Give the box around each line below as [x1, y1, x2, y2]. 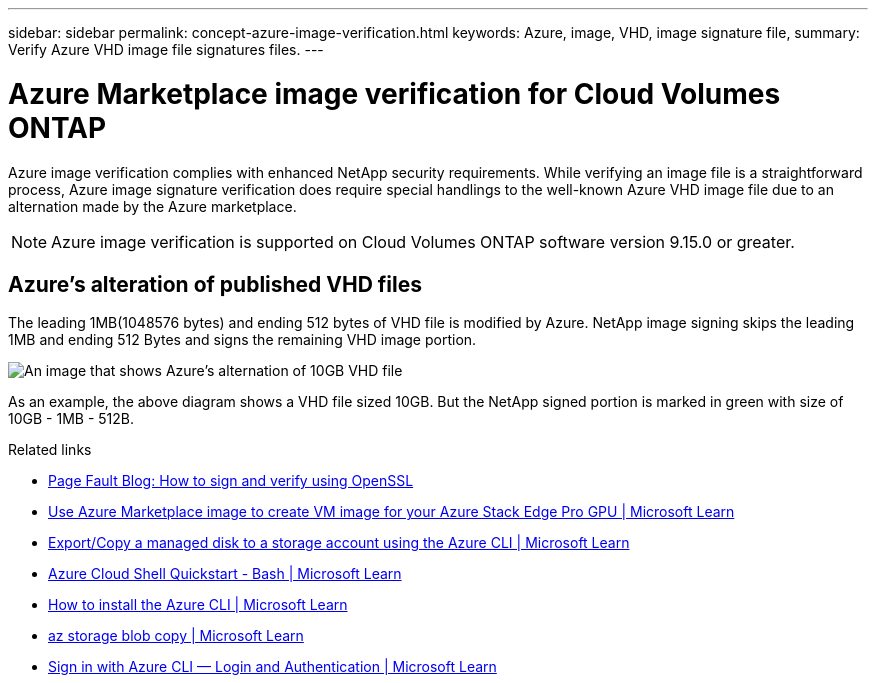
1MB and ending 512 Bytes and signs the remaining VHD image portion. [8, 331, 477, 349]
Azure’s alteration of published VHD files [8, 271, 423, 297]
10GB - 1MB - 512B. [8, 410, 134, 428]
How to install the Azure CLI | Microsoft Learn [48, 596, 348, 614]
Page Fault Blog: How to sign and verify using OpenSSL [48, 472, 414, 490]
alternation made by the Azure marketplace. [8, 197, 297, 215]
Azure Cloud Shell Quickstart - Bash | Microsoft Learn [48, 565, 402, 583]
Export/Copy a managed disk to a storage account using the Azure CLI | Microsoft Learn [48, 534, 630, 552]
